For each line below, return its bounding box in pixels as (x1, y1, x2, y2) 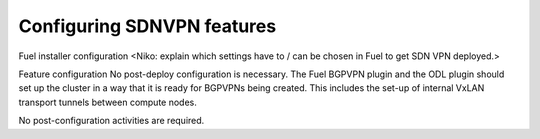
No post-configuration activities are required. (18, 115, 205, 127)
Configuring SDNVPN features (18, 15, 277, 37)
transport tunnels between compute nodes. (18, 96, 197, 108)
